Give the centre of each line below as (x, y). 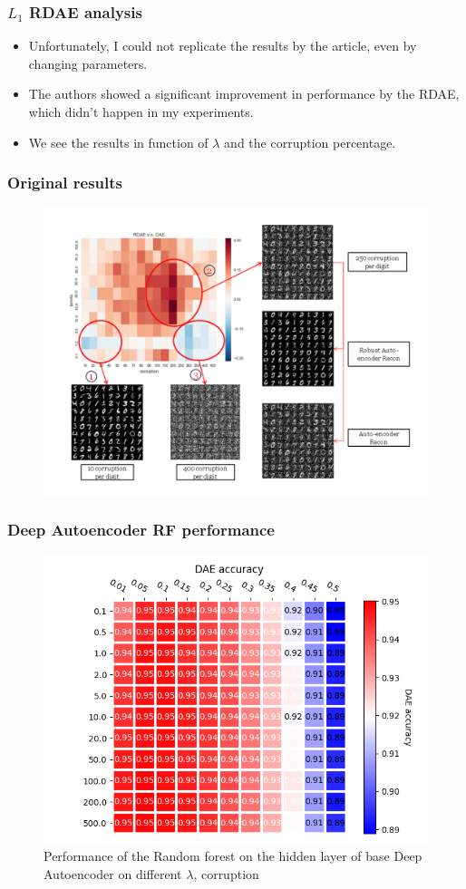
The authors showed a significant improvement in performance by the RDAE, (244, 94)
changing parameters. (88, 63)
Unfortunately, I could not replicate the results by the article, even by (223, 46)
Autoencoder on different (113, 873)
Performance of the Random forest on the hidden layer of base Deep (233, 856)
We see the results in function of (118, 142)
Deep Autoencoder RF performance (141, 530)
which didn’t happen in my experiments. (141, 111)
